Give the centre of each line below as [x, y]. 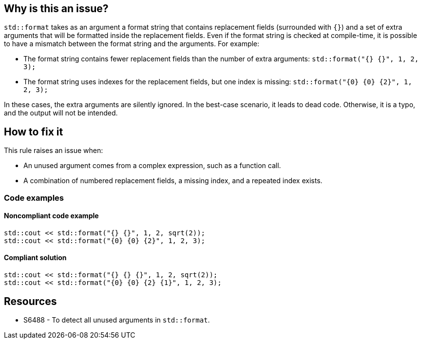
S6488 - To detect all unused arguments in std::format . [117, 320]
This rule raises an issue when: [54, 151]
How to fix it [34, 132]
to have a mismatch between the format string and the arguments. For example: [132, 44]
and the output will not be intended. [61, 113]
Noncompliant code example [51, 216]
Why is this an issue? [56, 9]
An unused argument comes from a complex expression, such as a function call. [152, 166]
